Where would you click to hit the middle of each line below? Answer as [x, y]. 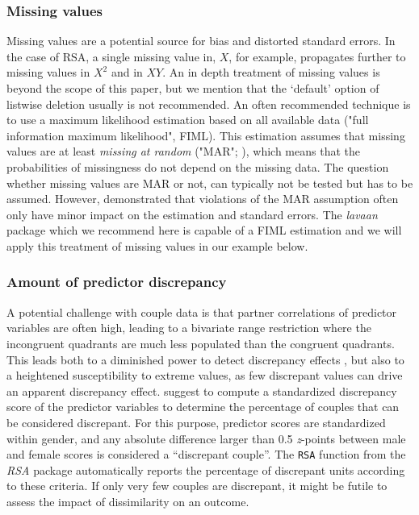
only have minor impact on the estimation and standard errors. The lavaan [192, 214]
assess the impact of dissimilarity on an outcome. [128, 501]
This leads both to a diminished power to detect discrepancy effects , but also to [205, 359]
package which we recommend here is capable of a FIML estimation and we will [204, 230]
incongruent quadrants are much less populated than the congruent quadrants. [201, 343]
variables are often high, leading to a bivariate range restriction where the [189, 328]
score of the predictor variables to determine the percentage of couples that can [203, 407]
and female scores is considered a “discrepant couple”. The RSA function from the [206, 454]
